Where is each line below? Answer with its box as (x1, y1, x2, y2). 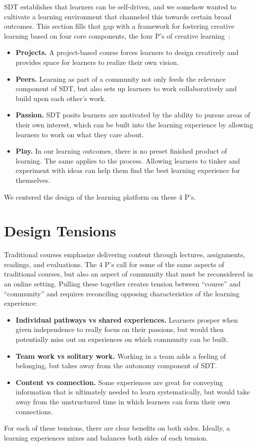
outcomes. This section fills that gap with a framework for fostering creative (4, 21, 235, 31)
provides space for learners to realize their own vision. (15, 56, 179, 67)
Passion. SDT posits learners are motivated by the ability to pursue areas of (15, 110, 250, 120)
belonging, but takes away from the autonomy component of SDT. (15, 360, 217, 371)
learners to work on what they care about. (15, 129, 144, 139)
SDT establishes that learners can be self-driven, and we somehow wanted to (4, 1, 237, 11)
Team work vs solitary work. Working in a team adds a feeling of (15, 350, 226, 361)
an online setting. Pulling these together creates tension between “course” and (4, 279, 241, 288)
